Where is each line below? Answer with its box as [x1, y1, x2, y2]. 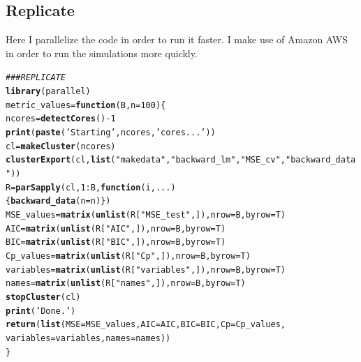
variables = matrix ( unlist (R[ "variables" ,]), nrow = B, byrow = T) [6, 264, 286, 275]
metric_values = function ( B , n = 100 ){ [6, 100, 166, 110]
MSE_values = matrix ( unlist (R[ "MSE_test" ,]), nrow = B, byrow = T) [6, 209, 286, 220]
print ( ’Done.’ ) [6, 306, 76, 316]
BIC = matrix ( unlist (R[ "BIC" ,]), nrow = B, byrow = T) [6, 237, 226, 248]
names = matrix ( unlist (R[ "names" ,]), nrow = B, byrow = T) [6, 278, 246, 289]
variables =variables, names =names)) [6, 333, 171, 343]
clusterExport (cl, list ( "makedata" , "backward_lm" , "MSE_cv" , [6, 155, 286, 165]
